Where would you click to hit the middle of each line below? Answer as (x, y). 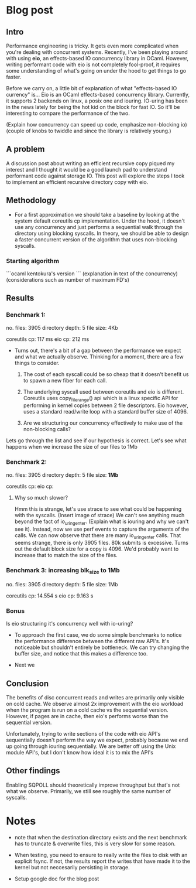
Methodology (31, 201)
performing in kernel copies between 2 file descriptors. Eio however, (106, 405)
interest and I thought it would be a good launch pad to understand (87, 169)
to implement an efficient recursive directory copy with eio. (77, 182)
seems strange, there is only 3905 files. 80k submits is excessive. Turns (102, 543)
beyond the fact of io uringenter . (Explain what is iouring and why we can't (102, 522)
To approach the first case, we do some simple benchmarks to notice (98, 635)
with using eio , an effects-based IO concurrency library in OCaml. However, (97, 58)
